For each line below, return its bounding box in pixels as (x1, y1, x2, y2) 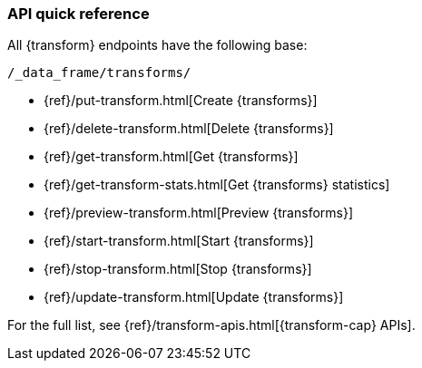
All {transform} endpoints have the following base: (7, 37, 308, 53)
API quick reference (7, 5, 150, 23)
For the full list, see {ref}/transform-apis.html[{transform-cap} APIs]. (7, 317, 416, 334)
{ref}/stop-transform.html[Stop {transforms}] (44, 261, 312, 277)
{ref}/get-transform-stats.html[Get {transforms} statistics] (44, 177, 390, 193)
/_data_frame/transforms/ (7, 65, 191, 81)
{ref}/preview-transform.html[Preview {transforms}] (44, 205, 354, 221)
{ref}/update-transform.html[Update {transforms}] (44, 289, 344, 305)
